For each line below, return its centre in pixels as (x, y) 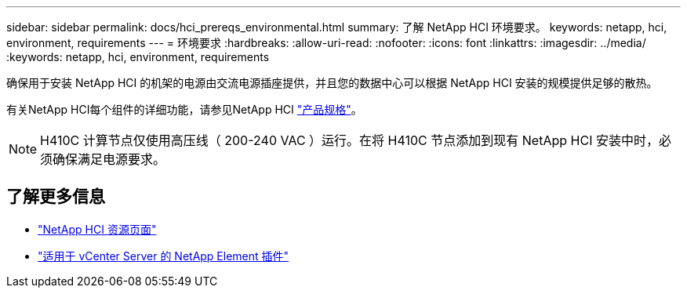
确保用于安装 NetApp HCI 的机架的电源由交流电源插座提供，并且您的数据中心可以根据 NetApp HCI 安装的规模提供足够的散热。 (332, 83)
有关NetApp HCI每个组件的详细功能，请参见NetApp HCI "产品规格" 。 (184, 109)
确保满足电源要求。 (109, 159)
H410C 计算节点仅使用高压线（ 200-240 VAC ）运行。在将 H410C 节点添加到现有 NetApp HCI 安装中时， (349, 140)
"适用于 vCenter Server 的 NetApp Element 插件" (164, 256)
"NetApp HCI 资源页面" (97, 229)
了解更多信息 (56, 197)
